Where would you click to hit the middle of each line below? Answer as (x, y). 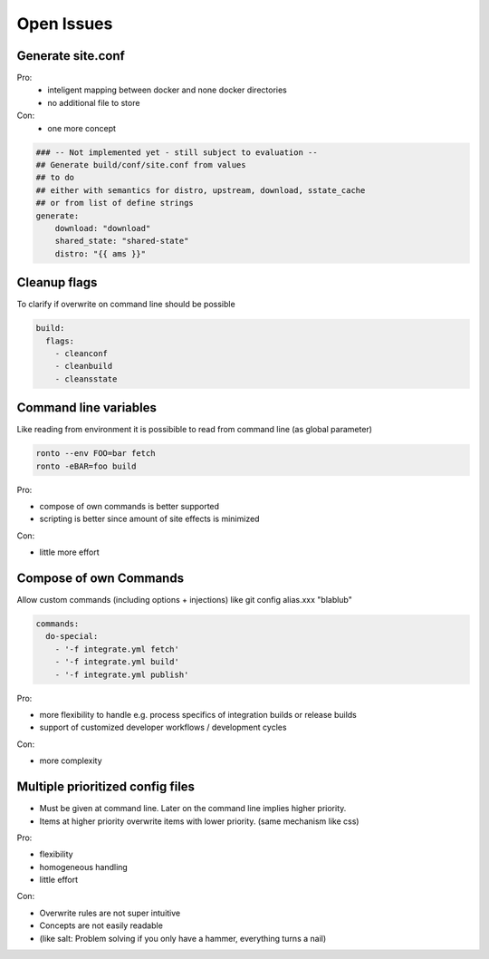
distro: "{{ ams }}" (101, 253)
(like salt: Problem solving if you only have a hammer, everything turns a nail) (183, 938)
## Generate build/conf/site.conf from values (141, 165)
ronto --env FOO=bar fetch (96, 454)
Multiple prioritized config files (105, 787)
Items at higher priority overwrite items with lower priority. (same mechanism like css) (199, 821)
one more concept (82, 128)
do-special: (72, 636)
